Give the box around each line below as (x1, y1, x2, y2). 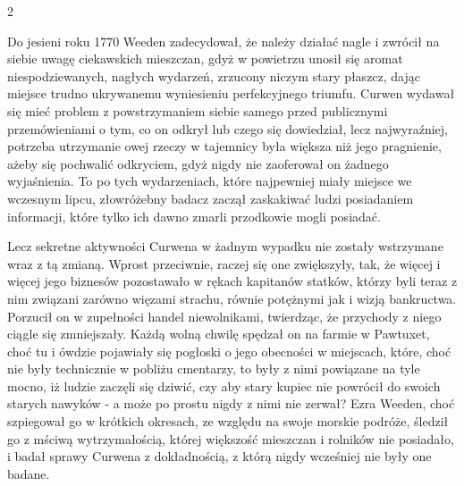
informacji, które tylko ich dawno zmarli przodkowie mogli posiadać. (7, 206, 381, 225)
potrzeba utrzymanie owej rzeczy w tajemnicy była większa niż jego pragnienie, (7, 137, 442, 155)
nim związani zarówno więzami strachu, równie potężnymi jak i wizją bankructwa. (7, 289, 457, 307)
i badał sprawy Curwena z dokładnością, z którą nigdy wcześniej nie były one (7, 447, 432, 465)
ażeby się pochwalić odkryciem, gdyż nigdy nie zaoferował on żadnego (7, 154, 389, 172)
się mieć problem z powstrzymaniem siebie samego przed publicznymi (7, 101, 388, 120)
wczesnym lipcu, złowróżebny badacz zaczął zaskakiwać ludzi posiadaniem (7, 189, 414, 207)
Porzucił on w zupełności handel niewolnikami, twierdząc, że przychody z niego (7, 306, 442, 325)
